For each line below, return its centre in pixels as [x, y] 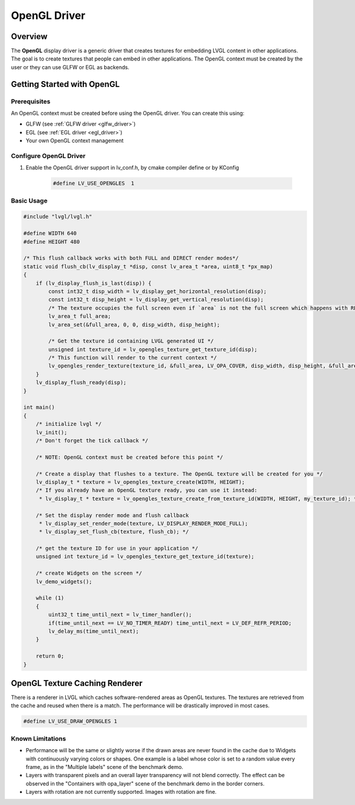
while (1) [50, 598]
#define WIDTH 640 [50, 233]
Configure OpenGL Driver [48, 156]
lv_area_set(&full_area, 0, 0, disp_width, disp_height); [134, 325]
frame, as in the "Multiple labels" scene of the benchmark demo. [104, 766]
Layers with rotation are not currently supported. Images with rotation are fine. [121, 792]
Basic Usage [29, 200]
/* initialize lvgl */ [69, 424]
